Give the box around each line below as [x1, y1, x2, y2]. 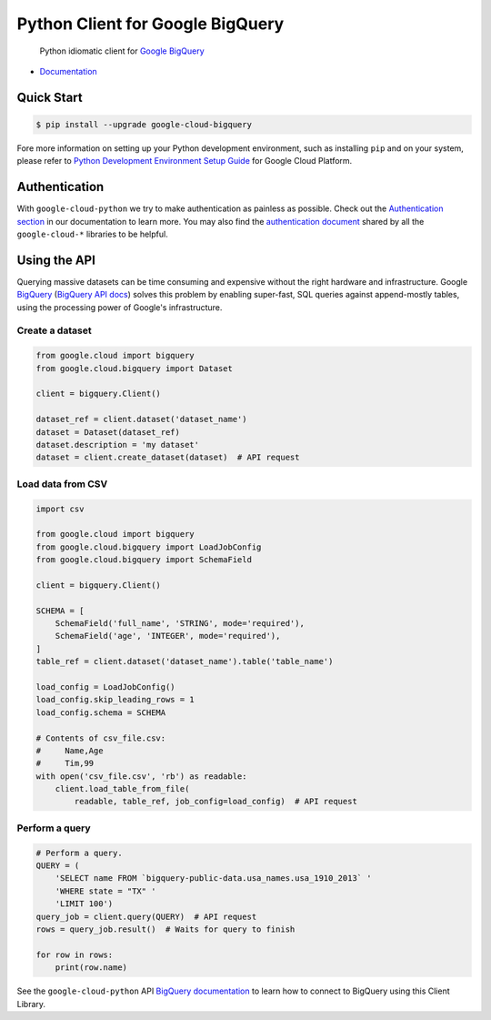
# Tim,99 [35, 758, 95, 769]
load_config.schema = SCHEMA [35, 707, 166, 718]
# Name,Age [35, 745, 104, 755]
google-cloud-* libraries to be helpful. [16, 228, 168, 239]
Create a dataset [16, 324, 92, 337]
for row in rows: [35, 949, 114, 960]
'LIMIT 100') [55, 899, 114, 909]
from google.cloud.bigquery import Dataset [35, 363, 234, 373]
